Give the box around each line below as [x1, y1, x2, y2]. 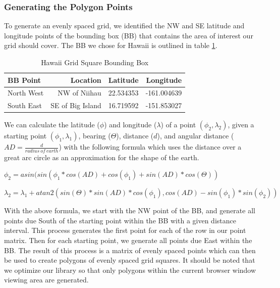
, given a [228, 119, 254, 130]
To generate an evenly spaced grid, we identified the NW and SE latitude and [4, 20, 245, 31]
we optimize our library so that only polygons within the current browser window [4, 264, 256, 275]
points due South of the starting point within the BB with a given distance [4, 215, 236, 225]
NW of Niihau [58, 87, 101, 98]
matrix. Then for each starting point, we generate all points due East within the [4, 235, 252, 246]
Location [70, 74, 101, 85]
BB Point [8, 74, 41, 85]
